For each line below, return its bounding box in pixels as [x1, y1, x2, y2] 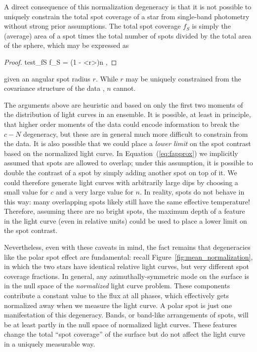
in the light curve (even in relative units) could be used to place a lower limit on [4, 215, 247, 226]
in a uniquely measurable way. [4, 339, 95, 349]
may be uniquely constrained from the [126, 73, 241, 83]
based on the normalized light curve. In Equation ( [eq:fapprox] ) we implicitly [4, 148, 238, 158]
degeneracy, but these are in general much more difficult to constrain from [23, 128, 248, 139]
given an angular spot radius [4, 73, 90, 83]
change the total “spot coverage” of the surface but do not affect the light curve [4, 329, 246, 339]
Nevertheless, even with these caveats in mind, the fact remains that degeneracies [4, 242, 251, 252]
